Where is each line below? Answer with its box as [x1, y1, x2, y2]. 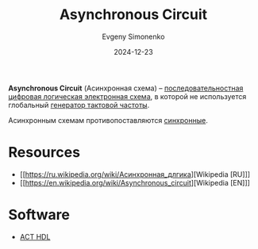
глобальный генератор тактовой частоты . [8, 100, 150, 109]
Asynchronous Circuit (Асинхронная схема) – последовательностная [8, 83, 244, 93]
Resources [8, 144, 81, 162]
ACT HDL [19, 232, 51, 241]
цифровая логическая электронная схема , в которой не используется [8, 91, 247, 101]
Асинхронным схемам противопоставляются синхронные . [8, 115, 208, 125]
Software [8, 206, 70, 224]
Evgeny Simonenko [102, 32, 165, 41]
